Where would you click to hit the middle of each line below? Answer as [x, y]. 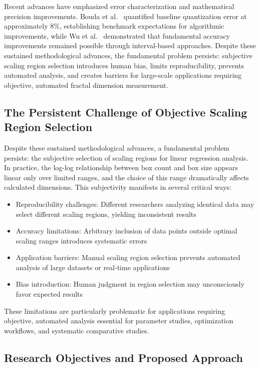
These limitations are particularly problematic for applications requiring [115, 311]
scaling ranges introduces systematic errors [81, 240]
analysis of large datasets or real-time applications [93, 267]
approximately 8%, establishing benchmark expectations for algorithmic [114, 26]
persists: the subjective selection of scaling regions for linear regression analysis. [126, 157]
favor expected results [49, 294]
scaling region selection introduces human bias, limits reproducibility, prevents [124, 65]
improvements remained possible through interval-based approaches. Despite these [130, 45]
